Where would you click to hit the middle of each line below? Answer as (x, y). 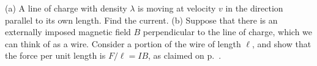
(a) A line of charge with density (66, 8)
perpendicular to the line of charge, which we (228, 32)
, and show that (282, 43)
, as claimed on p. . (185, 55)
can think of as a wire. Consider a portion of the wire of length (123, 43)
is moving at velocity (177, 8)
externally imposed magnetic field (68, 32)
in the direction (254, 8)
